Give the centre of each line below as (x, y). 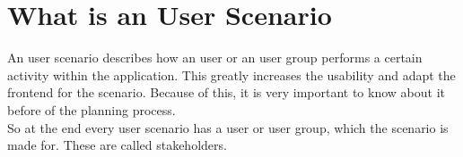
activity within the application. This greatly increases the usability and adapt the (231, 74)
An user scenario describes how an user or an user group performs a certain (215, 58)
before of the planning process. (92, 109)
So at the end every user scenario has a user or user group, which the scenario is (228, 127)
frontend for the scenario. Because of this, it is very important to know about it (226, 92)
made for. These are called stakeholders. (117, 145)
